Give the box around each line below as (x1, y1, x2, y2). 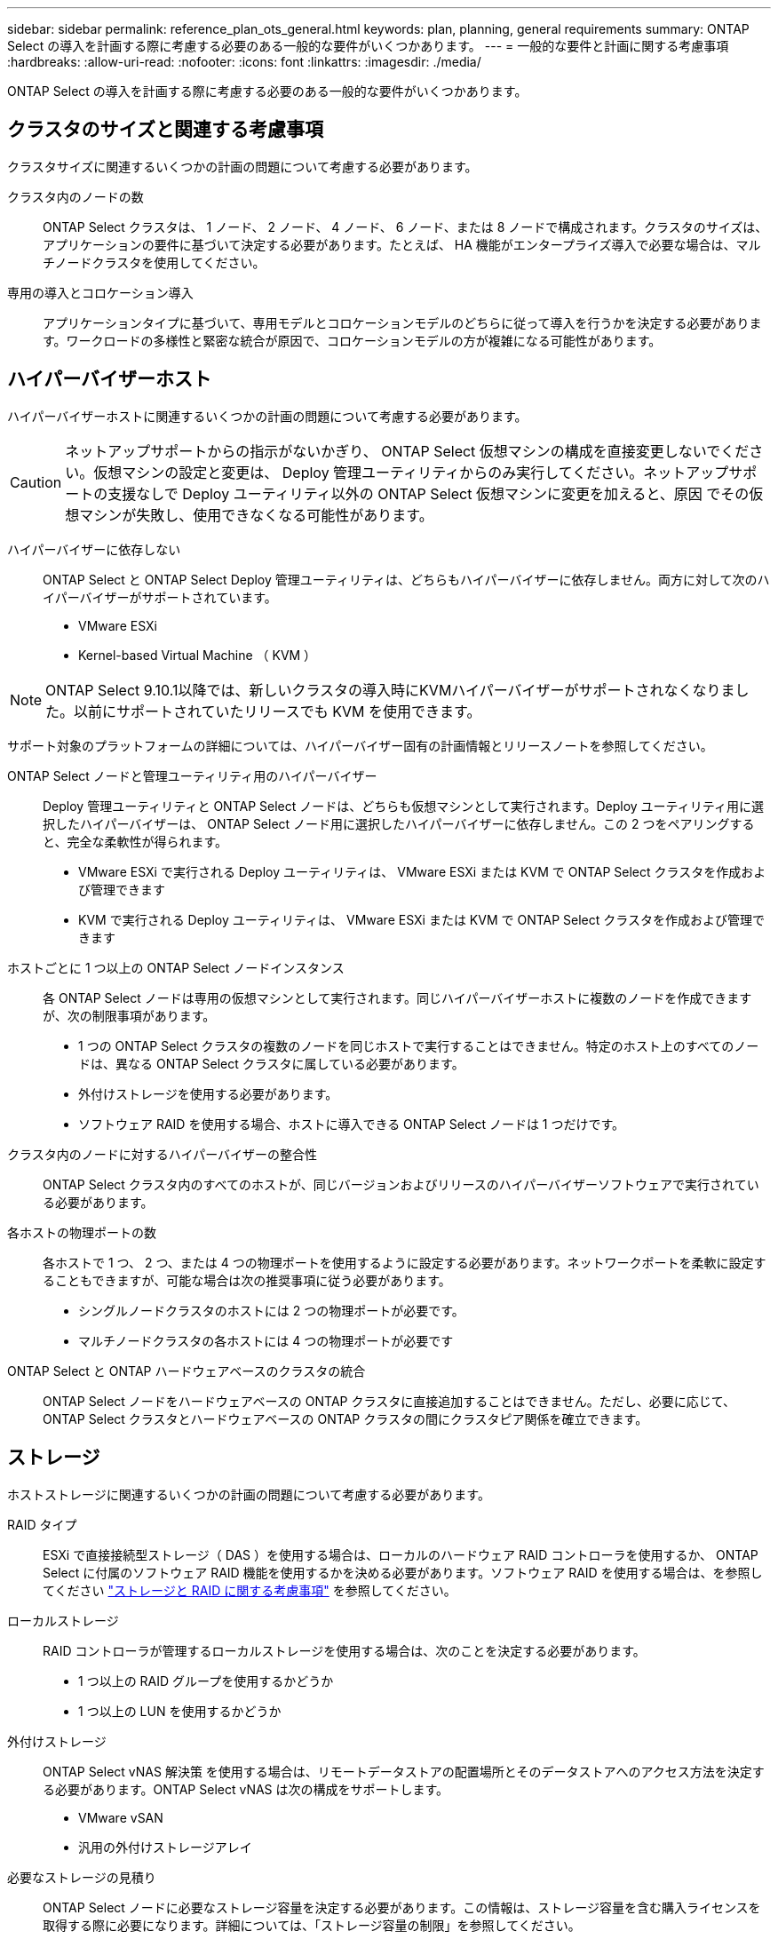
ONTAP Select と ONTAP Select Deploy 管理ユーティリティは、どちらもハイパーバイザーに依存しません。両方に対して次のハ (43, 571, 770, 587)
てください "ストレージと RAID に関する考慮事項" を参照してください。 (43, 1582, 456, 1598)
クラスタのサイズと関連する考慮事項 (7, 118, 323, 141)
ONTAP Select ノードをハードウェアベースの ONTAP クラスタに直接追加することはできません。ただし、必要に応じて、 (43, 1393, 736, 1409)
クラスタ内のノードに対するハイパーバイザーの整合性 (7, 1146, 318, 1162)
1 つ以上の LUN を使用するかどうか (78, 1703, 282, 1719)
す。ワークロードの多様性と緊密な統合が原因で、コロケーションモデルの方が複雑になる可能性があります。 (43, 332, 662, 348)
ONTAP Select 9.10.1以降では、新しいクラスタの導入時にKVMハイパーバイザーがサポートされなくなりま (45, 680, 735, 699)
